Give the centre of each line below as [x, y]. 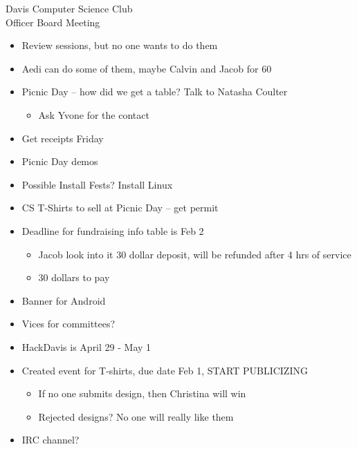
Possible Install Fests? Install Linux [97, 184]
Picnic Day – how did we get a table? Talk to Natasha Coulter [155, 92]
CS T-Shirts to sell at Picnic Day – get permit [120, 208]
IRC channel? [51, 440]
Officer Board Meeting [53, 22]
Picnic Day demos [60, 161]
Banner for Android [64, 300]
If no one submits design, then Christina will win [142, 393]
